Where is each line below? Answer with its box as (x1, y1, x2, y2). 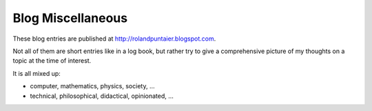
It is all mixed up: (12, 69, 61, 77)
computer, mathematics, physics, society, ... (30, 82, 155, 90)
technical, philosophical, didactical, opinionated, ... (30, 92, 174, 100)
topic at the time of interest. (12, 57, 92, 65)
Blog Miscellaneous (12, 10, 127, 26)
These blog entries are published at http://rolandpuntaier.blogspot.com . (12, 34, 216, 43)
